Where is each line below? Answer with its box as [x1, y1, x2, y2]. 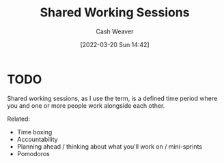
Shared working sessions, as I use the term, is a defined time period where [7, 94, 218, 102]
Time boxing [16, 128, 53, 136]
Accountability [16, 135, 58, 143]
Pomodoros [16, 149, 50, 158]
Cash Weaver [96, 27, 134, 35]
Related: [7, 115, 31, 123]
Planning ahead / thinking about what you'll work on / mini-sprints [16, 142, 203, 151]
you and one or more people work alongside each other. [7, 101, 165, 110]
